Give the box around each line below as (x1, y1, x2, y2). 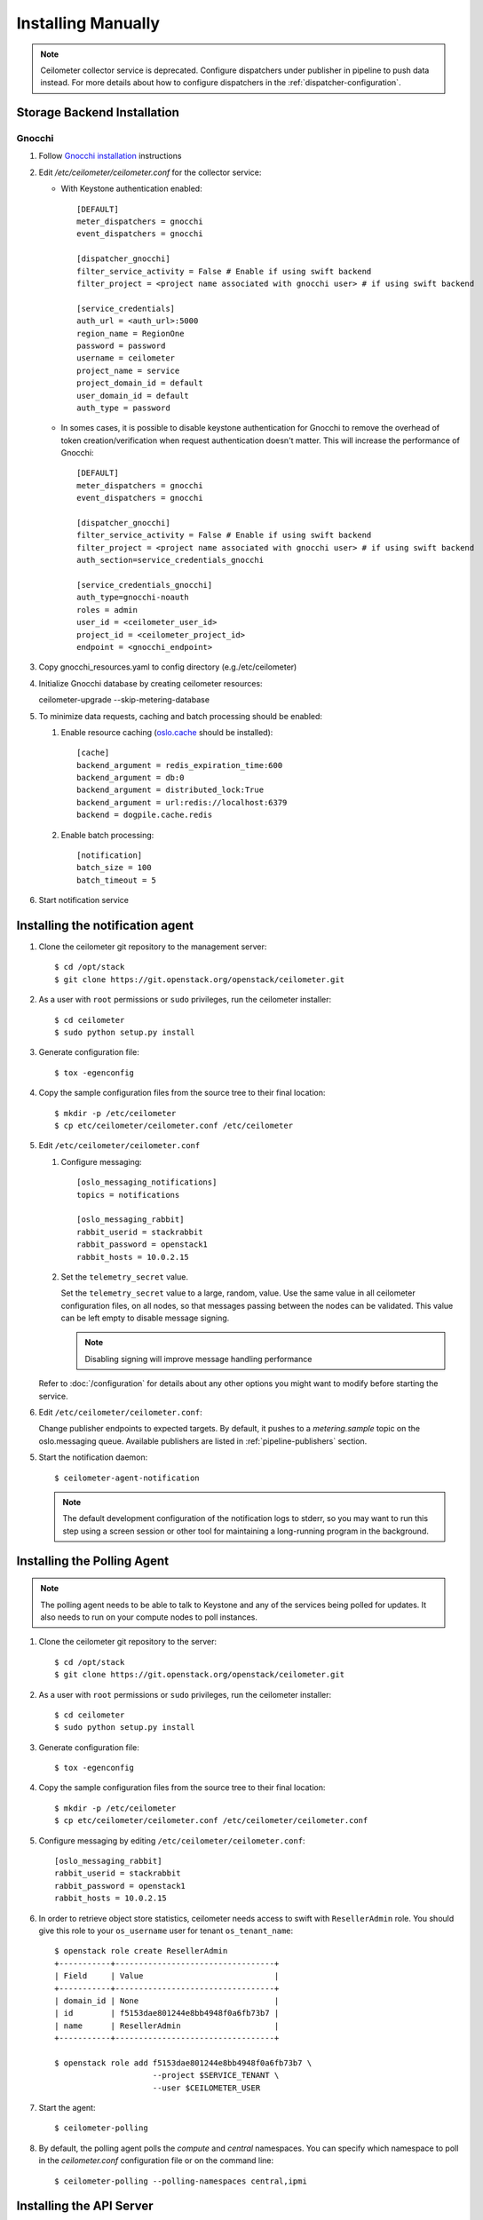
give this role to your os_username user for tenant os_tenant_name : (38, 1925, 294, 1936)
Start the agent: (38, 2103, 96, 2113)
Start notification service (38, 895, 129, 906)
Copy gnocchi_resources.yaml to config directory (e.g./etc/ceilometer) (38, 662, 297, 672)
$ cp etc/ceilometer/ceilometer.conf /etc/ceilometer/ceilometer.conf (54, 1816, 368, 1826)
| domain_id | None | (54, 1995, 280, 2006)
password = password (76, 340, 166, 351)
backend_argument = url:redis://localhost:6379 (76, 797, 288, 807)
